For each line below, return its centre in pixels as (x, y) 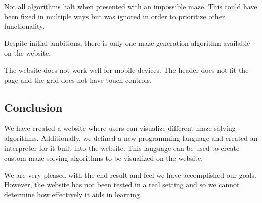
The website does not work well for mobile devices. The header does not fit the (126, 69)
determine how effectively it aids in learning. (73, 194)
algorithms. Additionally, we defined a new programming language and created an (131, 138)
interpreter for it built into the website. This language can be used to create (122, 148)
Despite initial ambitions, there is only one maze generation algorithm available (127, 43)
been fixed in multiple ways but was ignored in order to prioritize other (115, 16)
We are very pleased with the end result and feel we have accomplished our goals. (130, 174)
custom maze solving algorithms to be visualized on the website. (104, 158)
